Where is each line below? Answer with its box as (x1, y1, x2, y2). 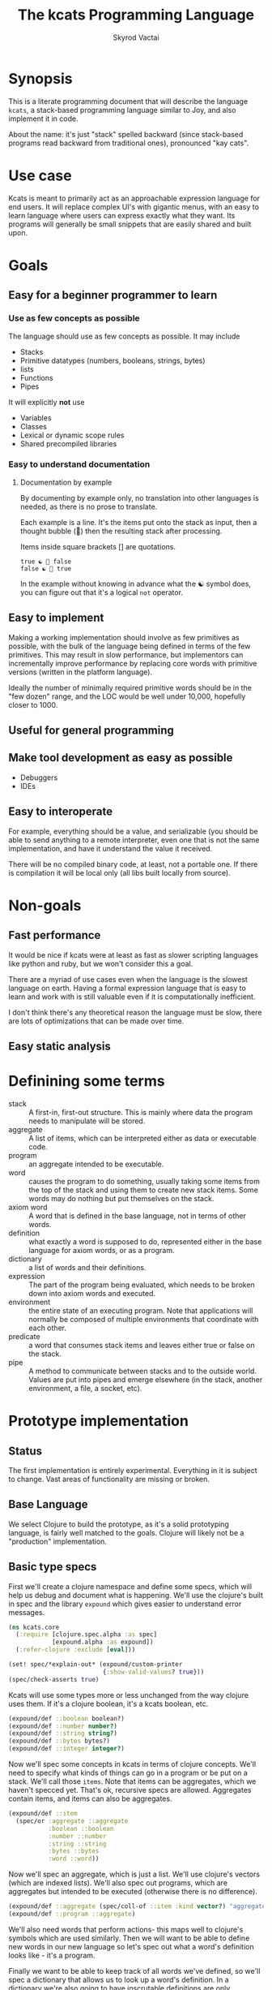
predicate (8, 1331, 40, 1341)
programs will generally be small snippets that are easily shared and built (8, 219, 252, 229)
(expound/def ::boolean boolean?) (8, 1714, 125, 1722)
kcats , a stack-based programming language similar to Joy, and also (8, 105, 236, 114)
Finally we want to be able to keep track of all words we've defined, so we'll (8, 1966, 261, 1975)
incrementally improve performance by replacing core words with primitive (8, 658, 257, 668)
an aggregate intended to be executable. (28, 1159, 164, 1169)
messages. (8, 1607, 45, 1617)
